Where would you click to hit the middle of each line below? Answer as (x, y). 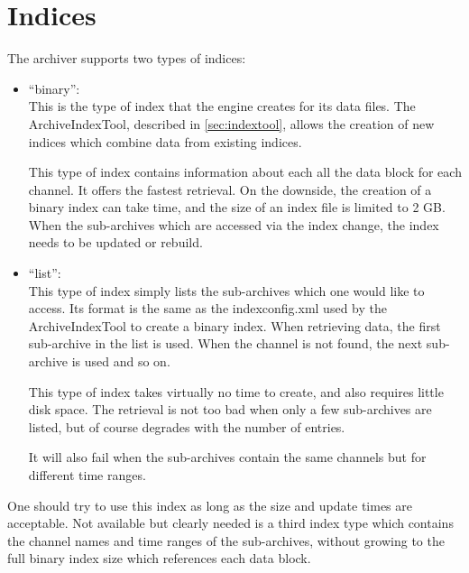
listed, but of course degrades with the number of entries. (187, 426)
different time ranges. (87, 475)
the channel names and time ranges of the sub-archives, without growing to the (226, 540)
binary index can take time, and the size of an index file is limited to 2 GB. (237, 207)
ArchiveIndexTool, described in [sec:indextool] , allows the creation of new (231, 123)
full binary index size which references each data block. (159, 558)
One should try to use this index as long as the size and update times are (210, 505)
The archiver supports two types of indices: (127, 58)
